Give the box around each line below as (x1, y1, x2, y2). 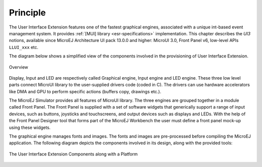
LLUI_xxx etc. (9, 44, 39, 50)
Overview (9, 64, 29, 70)
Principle (9, 7, 46, 18)
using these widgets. (9, 125, 51, 130)
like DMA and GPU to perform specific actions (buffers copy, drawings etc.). (9, 88, 162, 94)
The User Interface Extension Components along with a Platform (9, 151, 138, 157)
